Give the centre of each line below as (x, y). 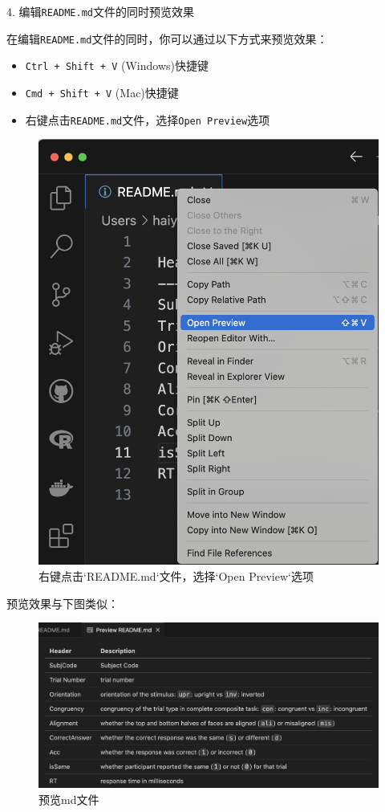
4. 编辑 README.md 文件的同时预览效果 (100, 11)
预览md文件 (69, 799)
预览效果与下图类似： (63, 603)
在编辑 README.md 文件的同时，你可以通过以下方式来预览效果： (167, 38)
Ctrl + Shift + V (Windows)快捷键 (117, 65)
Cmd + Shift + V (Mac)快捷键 (102, 92)
